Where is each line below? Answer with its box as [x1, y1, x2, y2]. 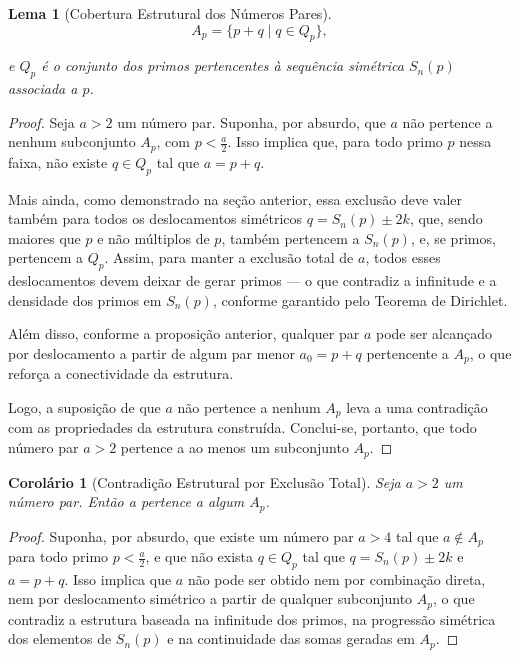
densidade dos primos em [8, 289, 162, 310]
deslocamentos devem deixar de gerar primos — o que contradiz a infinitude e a [8, 270, 497, 291]
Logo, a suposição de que [8, 397, 161, 418]
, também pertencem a [221, 227, 360, 248]
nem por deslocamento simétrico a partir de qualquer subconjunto [8, 588, 413, 609]
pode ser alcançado [375, 323, 492, 344]
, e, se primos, [410, 227, 496, 248]
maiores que [8, 227, 81, 248]
